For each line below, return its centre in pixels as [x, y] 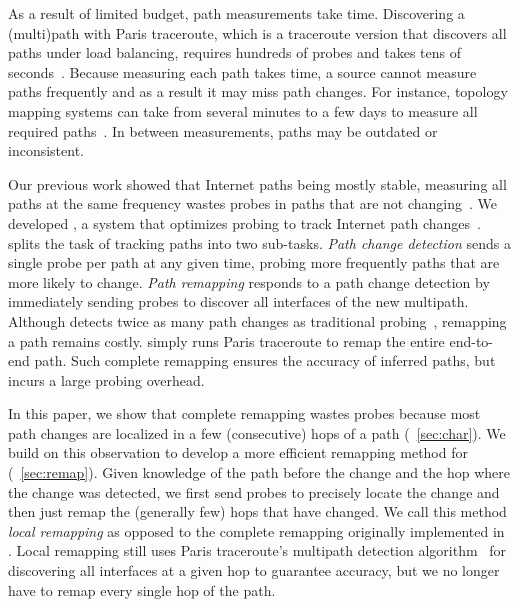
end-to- [471, 340]
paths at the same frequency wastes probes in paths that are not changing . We [253, 203]
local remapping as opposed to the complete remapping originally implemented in [256, 530]
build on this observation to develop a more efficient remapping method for [238, 452]
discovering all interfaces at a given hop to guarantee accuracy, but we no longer [254, 570]
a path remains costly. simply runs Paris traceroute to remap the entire [226, 340]
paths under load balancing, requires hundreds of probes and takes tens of [234, 52]
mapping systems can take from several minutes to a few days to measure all [243, 110]
